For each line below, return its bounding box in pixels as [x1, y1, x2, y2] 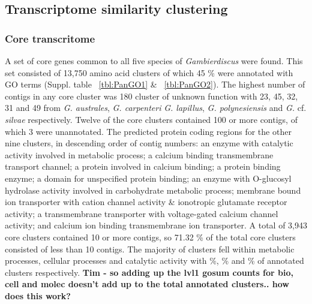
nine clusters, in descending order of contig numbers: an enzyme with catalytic [5, 137, 293, 149]
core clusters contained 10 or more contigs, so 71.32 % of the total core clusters [5, 230, 296, 243]
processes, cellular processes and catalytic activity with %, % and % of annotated [5, 254, 304, 267]
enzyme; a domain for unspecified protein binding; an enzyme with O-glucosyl [5, 171, 292, 184]
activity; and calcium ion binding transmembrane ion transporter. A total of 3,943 [5, 219, 308, 231]
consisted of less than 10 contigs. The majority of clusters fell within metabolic [5, 242, 295, 255]
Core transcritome [5, 31, 95, 46]
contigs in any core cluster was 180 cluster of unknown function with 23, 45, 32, [5, 89, 298, 102]
